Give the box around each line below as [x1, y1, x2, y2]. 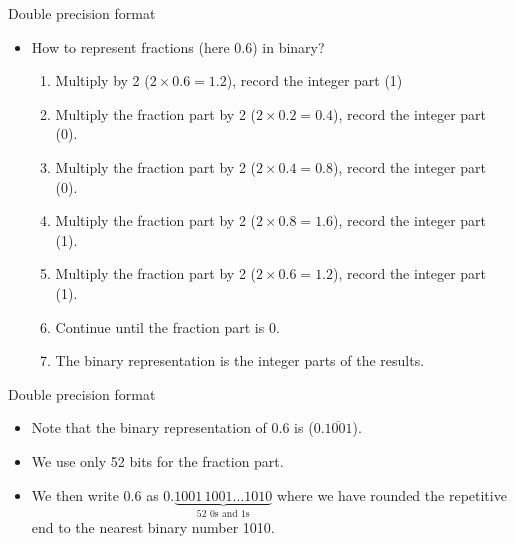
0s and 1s [209, 509, 250, 520]
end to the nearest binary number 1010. [31, 516, 275, 537]
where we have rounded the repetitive [276, 484, 507, 505]
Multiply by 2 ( [55, 70, 150, 91]
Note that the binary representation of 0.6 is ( [31, 417, 314, 438]
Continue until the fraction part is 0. [55, 316, 280, 337]
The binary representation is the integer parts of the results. [55, 350, 425, 371]
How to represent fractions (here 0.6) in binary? [31, 36, 325, 57]
